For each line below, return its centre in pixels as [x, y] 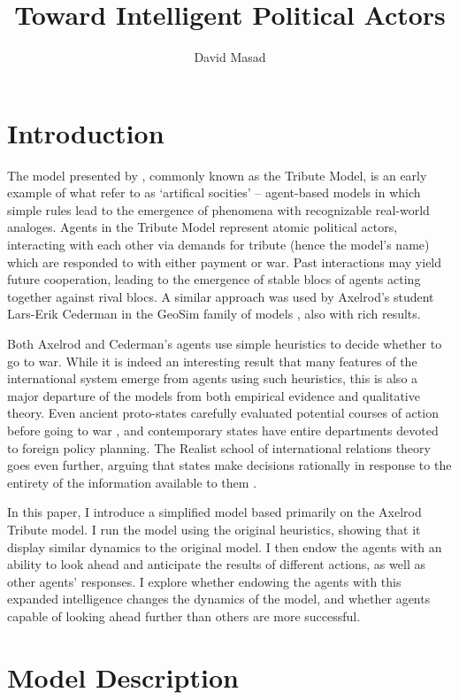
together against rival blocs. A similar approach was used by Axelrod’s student [221, 296]
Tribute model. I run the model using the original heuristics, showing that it [214, 529]
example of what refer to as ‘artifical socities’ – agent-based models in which [214, 192]
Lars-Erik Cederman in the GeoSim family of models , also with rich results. [214, 314]
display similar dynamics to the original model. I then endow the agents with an [225, 546]
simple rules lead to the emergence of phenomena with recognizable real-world [218, 209]
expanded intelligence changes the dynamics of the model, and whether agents [219, 599]
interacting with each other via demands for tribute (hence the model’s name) [218, 245]
